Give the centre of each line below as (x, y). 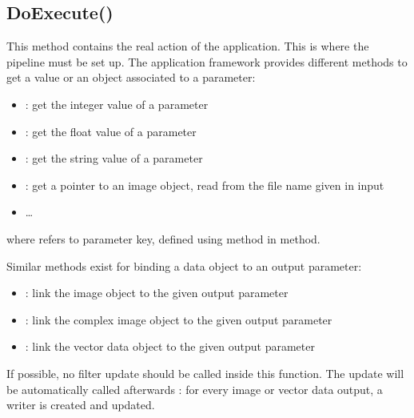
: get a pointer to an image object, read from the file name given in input (205, 185)
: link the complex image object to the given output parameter (179, 319)
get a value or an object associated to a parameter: (131, 77)
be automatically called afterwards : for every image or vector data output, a (195, 389)
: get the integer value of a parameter (117, 104)
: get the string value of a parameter (114, 158)
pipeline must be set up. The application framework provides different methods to (207, 61)
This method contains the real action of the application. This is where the (188, 46)
